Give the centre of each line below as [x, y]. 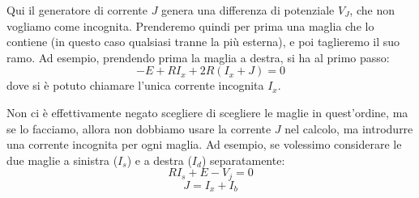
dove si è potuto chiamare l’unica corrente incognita [135, 85]
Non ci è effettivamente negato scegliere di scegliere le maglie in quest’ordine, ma [207, 112]
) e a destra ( [159, 160]
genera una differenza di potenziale [248, 10]
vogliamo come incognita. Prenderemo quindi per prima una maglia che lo [190, 25]
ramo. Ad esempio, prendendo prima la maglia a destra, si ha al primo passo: [198, 57]
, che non [372, 10]
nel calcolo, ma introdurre [349, 128]
